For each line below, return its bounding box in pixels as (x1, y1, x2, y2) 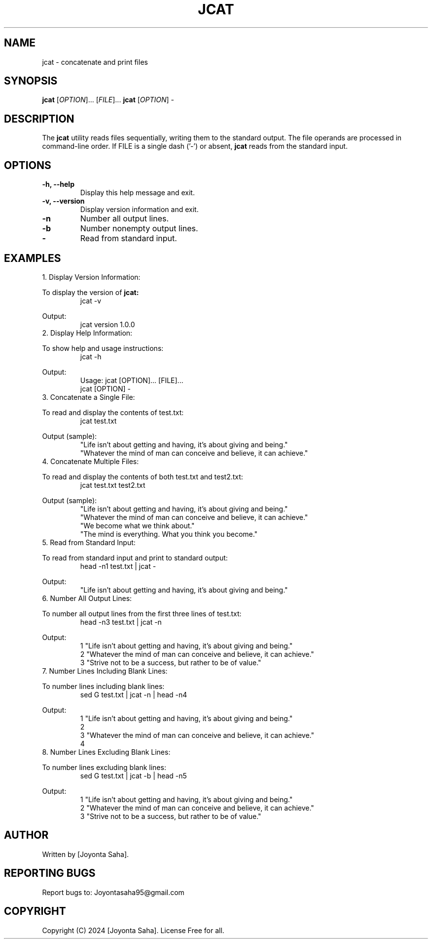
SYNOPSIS (4, 75, 58, 87)
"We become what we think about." (80, 521, 195, 530)
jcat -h (80, 352, 102, 361)
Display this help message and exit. (80, 188, 195, 197)
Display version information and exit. (80, 205, 199, 214)
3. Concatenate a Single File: (42, 392, 135, 401)
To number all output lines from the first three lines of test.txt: (42, 609, 242, 618)
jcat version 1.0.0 (80, 320, 135, 329)
